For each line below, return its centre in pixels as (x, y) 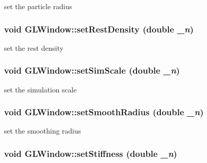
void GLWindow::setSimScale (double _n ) (92, 70)
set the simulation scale (40, 89)
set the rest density (34, 47)
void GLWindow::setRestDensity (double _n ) (99, 29)
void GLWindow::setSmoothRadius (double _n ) (104, 112)
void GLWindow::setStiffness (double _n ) (91, 153)
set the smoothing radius (43, 131)
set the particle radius (38, 6)
